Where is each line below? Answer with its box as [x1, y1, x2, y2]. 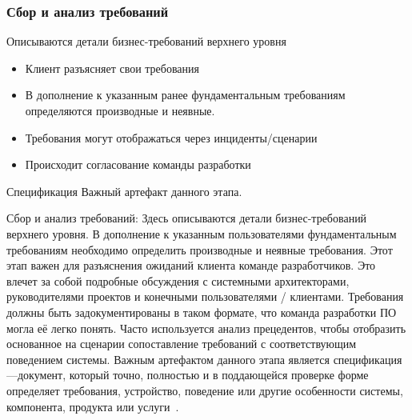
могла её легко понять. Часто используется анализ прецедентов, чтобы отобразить [6, 319, 406, 336]
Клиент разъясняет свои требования [25, 59, 199, 76]
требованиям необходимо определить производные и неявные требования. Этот [6, 241, 393, 258]
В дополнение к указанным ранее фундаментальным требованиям [25, 86, 346, 103]
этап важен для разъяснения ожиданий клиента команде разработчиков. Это [6, 257, 376, 274]
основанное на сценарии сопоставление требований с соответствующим [6, 335, 357, 352]
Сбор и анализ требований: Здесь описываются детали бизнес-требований [6, 210, 367, 226]
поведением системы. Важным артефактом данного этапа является [6, 350, 330, 367]
